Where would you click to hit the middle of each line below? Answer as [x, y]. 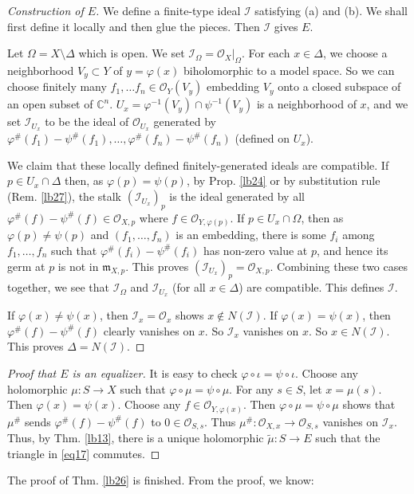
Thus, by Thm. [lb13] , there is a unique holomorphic [136, 438]
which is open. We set [132, 53]
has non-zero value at [255, 250]
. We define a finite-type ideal [168, 10]
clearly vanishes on [149, 330]
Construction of [45, 10]
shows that [369, 404]
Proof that [32, 373]
